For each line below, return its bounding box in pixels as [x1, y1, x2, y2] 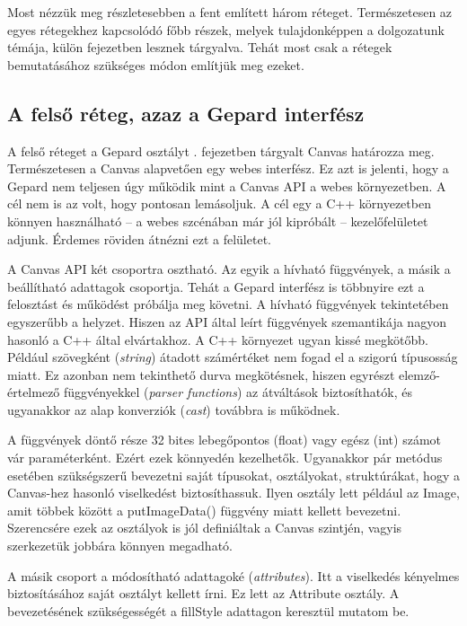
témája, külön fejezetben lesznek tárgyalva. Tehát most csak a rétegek [7, 38, 392, 57]
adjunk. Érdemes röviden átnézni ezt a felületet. [7, 229, 271, 248]
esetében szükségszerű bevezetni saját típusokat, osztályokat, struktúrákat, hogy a [7, 465, 460, 484]
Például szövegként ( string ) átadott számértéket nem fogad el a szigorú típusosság [7, 348, 458, 366]
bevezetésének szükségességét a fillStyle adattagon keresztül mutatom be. [7, 601, 410, 620]
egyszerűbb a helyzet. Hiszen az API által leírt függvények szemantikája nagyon [7, 312, 446, 331]
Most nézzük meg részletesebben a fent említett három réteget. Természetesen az [7, 3, 453, 21]
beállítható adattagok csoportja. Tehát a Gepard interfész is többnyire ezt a [7, 277, 425, 295]
